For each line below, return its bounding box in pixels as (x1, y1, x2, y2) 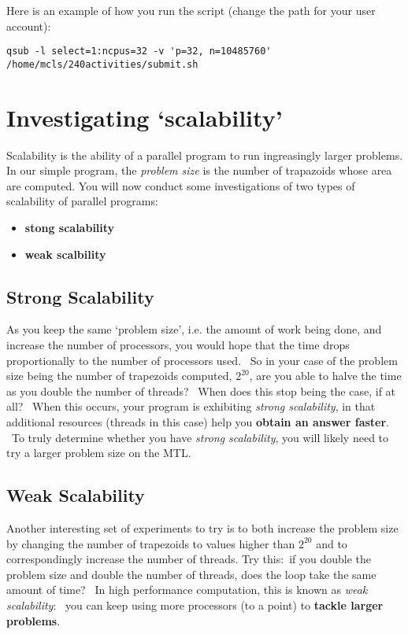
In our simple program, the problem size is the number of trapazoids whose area (6, 162, 392, 179)
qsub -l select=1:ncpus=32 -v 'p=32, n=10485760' (6, 46, 272, 57)
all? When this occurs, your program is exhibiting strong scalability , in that (6, 398, 376, 415)
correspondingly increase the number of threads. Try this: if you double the (6, 551, 371, 567)
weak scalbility (24, 245, 106, 262)
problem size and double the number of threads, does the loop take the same (6, 566, 376, 582)
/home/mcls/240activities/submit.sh (6, 58, 198, 70)
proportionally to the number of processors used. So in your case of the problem (6, 352, 398, 368)
